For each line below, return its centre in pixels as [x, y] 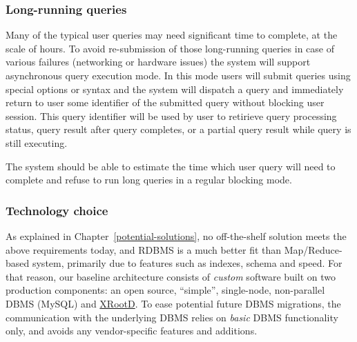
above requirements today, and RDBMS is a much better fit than [144, 249]
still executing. [37, 142]
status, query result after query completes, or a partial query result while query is [178, 129]
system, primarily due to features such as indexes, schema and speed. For [187, 263]
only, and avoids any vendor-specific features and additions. [132, 331]
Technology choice [57, 210]
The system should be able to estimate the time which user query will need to [171, 166]
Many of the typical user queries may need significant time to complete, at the [172, 35]
